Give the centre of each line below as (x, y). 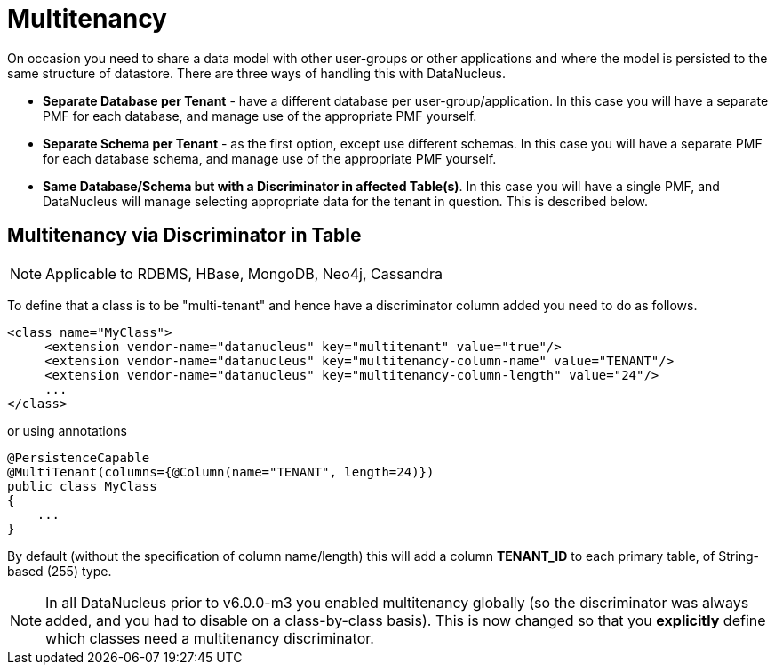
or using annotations (67, 430)
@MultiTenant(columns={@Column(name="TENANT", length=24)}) (221, 472)
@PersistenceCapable (79, 457)
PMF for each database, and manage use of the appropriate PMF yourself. (260, 116)
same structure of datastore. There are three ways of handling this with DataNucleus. (256, 73)
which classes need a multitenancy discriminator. (210, 638)
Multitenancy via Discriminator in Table (184, 236)
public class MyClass (82, 486)
